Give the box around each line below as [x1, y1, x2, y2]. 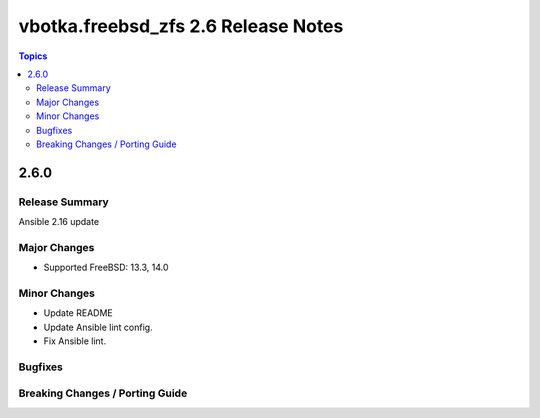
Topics [18, 50, 48, 62]
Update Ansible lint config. [43, 321, 154, 333]
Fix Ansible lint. [43, 335, 107, 347]
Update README [43, 307, 114, 319]
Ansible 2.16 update [18, 216, 100, 228]
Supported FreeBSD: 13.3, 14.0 [43, 261, 169, 274]
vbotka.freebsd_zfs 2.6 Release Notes [18, 15, 344, 37]
